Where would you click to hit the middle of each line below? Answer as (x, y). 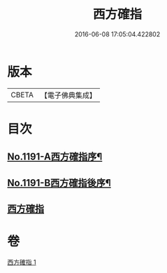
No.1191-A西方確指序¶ (55, 157)
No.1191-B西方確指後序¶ (59, 183)
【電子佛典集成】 (68, 95)
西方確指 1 (22, 262)
